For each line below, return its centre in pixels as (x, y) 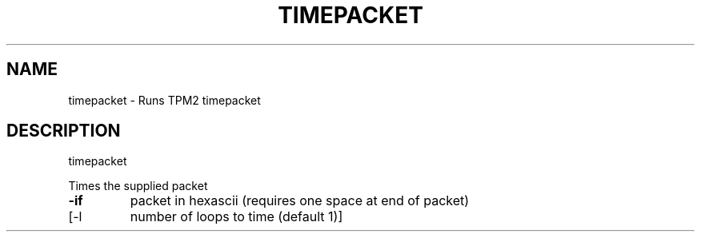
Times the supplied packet (138, 186)
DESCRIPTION (64, 131)
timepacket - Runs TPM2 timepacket (164, 100)
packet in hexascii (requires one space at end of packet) (300, 201)
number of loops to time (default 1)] (236, 217)
